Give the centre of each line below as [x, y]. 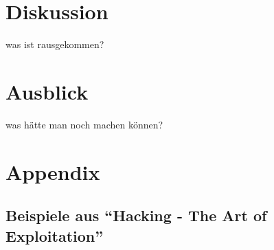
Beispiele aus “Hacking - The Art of [136, 215]
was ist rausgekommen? [55, 44]
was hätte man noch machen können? [84, 124]
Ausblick [47, 91]
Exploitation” [55, 235]
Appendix [53, 171]
